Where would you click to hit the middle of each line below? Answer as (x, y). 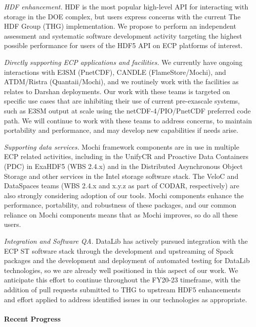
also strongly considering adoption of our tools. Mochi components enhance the (124, 195)
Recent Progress (32, 318)
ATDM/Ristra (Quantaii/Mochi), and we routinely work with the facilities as (121, 82)
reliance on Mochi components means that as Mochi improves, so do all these (121, 214)
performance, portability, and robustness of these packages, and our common (120, 205)
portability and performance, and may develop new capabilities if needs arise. (121, 130)
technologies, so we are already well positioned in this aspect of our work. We (121, 270)
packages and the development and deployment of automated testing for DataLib (127, 260)
